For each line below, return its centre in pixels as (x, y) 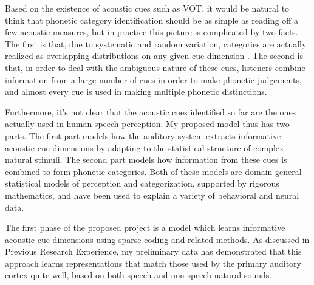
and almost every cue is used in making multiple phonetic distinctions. (136, 91)
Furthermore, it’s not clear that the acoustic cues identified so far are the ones (151, 112)
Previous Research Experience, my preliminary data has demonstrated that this (153, 251)
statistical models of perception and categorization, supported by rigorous (142, 183)
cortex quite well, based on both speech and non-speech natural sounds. (138, 275)
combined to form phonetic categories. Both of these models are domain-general (153, 171)
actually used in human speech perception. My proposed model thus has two (147, 124)
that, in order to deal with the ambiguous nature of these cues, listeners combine (155, 67)
